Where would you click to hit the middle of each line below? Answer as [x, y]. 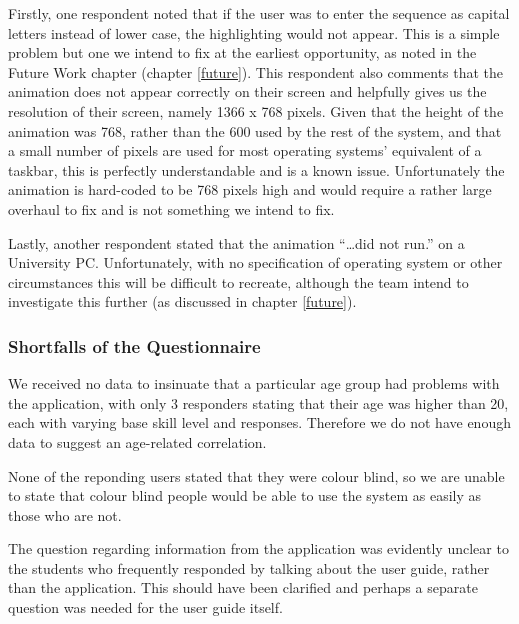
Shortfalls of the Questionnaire [134, 345]
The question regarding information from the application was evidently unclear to [258, 548]
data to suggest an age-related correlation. [137, 441]
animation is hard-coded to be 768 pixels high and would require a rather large [250, 189]
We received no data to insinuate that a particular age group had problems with [254, 383]
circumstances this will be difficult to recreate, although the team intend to [238, 281]
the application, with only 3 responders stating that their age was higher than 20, [258, 402]
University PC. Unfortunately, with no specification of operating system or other [255, 262]
